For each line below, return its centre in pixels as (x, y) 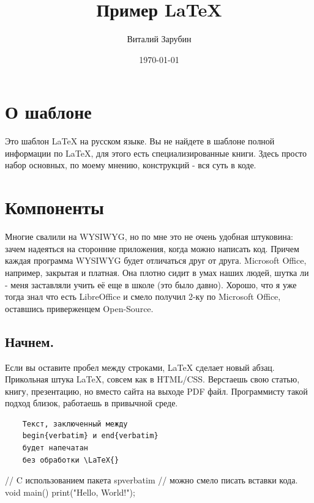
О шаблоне (48, 112)
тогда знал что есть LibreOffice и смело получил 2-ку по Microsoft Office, (143, 296)
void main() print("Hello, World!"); (70, 492)
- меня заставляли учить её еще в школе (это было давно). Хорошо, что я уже (151, 284)
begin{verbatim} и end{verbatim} (90, 436)
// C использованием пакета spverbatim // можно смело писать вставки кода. (151, 480)
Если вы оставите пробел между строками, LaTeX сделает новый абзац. (140, 367)
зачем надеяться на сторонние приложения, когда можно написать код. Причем (152, 248)
